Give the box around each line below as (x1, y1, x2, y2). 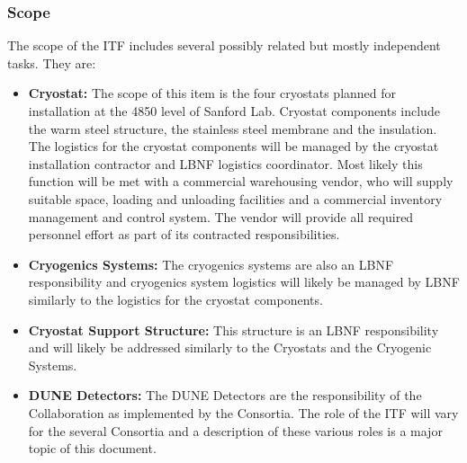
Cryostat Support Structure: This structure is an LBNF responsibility (28, 320, 439, 339)
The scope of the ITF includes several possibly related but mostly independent (7, 36, 441, 55)
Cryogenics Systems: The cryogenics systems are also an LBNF (28, 254, 394, 273)
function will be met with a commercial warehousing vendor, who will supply (28, 172, 454, 191)
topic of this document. (28, 439, 157, 458)
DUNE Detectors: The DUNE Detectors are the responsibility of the (28, 386, 422, 405)
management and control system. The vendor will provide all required (28, 207, 414, 226)
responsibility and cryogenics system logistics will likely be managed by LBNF (28, 272, 460, 291)
